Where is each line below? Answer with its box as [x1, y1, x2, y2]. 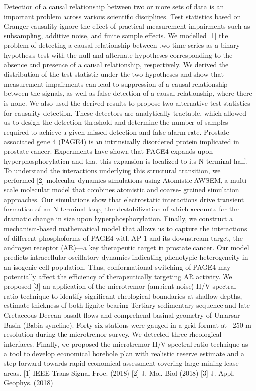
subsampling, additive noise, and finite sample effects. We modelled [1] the [4, 30, 228, 40]
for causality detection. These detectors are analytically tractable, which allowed [4, 107, 246, 118]
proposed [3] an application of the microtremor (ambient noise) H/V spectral [4, 281, 236, 291]
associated [4, 136, 34, 147]
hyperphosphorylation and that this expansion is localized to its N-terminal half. [4, 155, 247, 166]
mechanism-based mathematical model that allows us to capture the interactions [4, 223, 247, 233]
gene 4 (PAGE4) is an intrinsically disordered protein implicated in [36, 136, 239, 147]
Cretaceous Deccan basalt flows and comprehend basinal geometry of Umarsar [4, 310, 240, 320]
